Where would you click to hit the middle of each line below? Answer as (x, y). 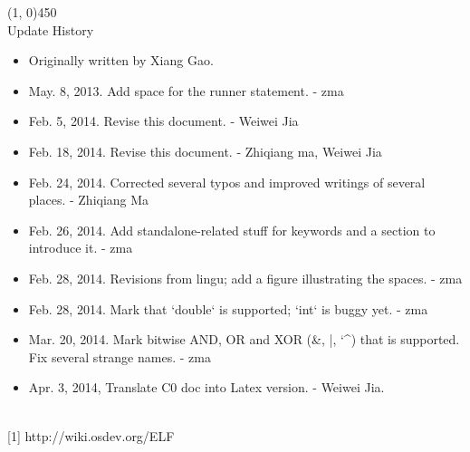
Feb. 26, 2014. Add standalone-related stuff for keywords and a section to (232, 230)
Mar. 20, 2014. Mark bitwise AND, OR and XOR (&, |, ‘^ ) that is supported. (244, 339)
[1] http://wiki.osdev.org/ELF (91, 435)
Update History (51, 29)
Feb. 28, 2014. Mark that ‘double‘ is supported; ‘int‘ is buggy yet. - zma (228, 308)
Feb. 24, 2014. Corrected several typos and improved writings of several (227, 182)
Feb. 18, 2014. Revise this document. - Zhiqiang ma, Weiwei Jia (205, 151)
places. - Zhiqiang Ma (89, 200)
